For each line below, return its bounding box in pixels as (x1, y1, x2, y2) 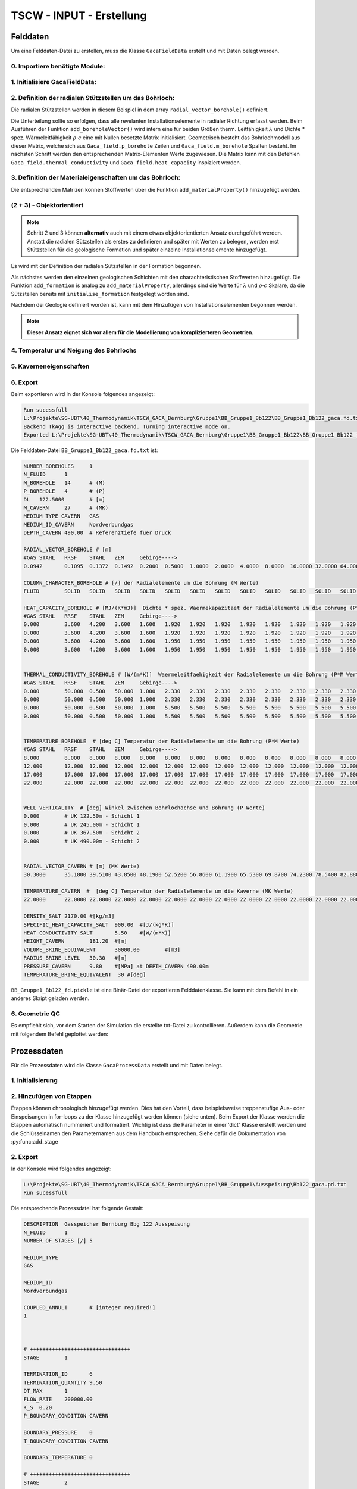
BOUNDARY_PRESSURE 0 (23, 1429, 93, 1436)
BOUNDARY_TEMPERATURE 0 (23, 1454, 93, 1461)
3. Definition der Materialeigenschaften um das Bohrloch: (11, 173, 181, 182)
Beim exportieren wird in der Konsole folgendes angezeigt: (11, 390, 155, 397)
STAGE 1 (23, 1354, 68, 1361)
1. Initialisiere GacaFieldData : (11, 78, 97, 86)
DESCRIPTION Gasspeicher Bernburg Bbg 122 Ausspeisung (23, 1221, 190, 1228)
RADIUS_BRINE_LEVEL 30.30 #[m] (23, 955, 127, 961)
